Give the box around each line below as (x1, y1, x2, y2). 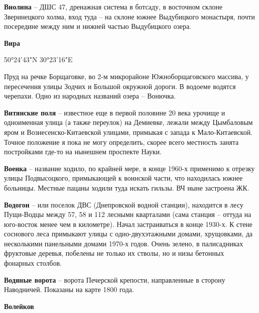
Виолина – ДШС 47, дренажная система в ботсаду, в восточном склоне (4, 1, 223, 11)
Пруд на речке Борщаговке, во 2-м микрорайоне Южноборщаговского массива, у (4, 71, 249, 81)
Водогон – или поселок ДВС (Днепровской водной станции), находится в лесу (4, 199, 244, 209)
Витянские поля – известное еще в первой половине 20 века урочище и (4, 107, 225, 117)
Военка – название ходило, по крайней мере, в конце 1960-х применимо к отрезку (4, 163, 255, 173)
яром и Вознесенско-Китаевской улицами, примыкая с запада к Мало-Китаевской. (4, 126, 253, 137)
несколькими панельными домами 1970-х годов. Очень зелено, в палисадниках (4, 238, 243, 248)
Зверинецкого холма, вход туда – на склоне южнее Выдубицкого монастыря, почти (4, 11, 255, 21)
